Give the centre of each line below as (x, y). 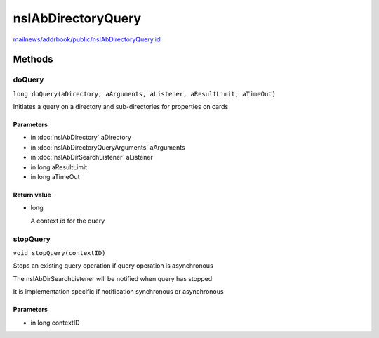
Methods (33, 59)
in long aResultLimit (59, 167)
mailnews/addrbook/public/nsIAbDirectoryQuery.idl (87, 39)
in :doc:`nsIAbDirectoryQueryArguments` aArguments (108, 147)
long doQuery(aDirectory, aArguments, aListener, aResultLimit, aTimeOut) (145, 94)
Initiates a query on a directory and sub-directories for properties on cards (121, 107)
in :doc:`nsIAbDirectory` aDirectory (81, 138)
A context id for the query (68, 221)
